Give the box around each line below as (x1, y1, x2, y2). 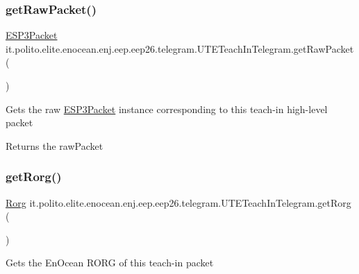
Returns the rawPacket (6, 138, 103, 153)
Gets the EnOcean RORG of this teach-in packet (6, 255, 214, 270)
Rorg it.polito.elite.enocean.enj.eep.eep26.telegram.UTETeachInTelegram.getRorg (6, 195, 351, 209)
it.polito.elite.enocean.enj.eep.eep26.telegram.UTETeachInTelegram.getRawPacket (6, 41, 354, 55)
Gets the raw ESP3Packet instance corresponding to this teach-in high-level (6, 101, 328, 116)
